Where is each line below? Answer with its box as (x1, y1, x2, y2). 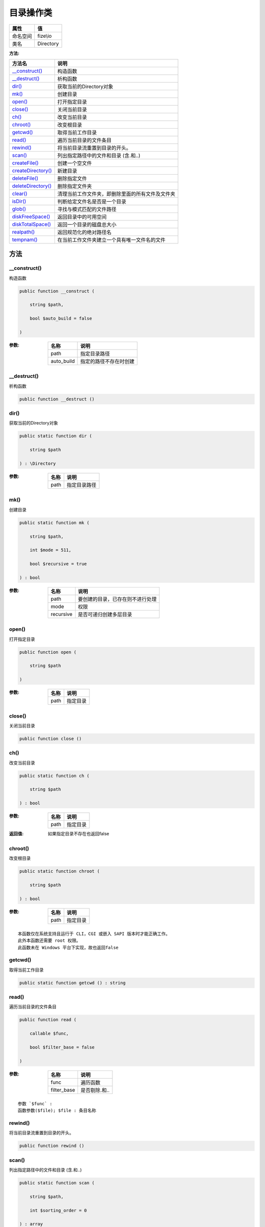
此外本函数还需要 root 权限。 (18, 938, 81, 943)
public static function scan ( (19, 1180, 95, 1185)
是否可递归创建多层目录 (78, 611, 132, 618)
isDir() (12, 198, 26, 205)
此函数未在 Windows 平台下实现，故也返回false (18, 945, 119, 950)
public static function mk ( (19, 520, 90, 525)
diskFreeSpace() (12, 213, 51, 220)
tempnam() (12, 236, 38, 243)
